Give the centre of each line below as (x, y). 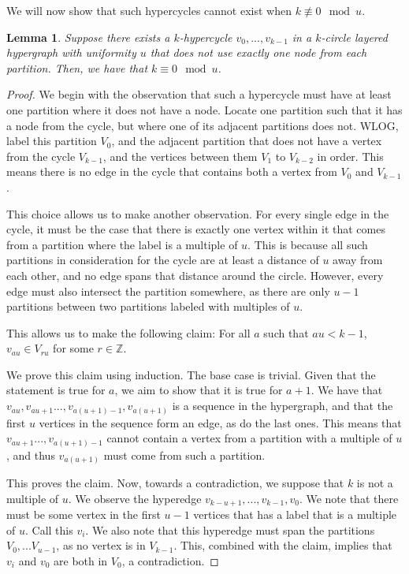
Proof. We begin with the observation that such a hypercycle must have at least (199, 94)
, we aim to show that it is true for (199, 390)
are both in (81, 561)
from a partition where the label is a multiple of (122, 244)
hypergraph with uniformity (71, 52)
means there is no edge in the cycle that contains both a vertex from (172, 171)
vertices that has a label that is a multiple (295, 514)
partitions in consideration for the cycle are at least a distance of (163, 260)
